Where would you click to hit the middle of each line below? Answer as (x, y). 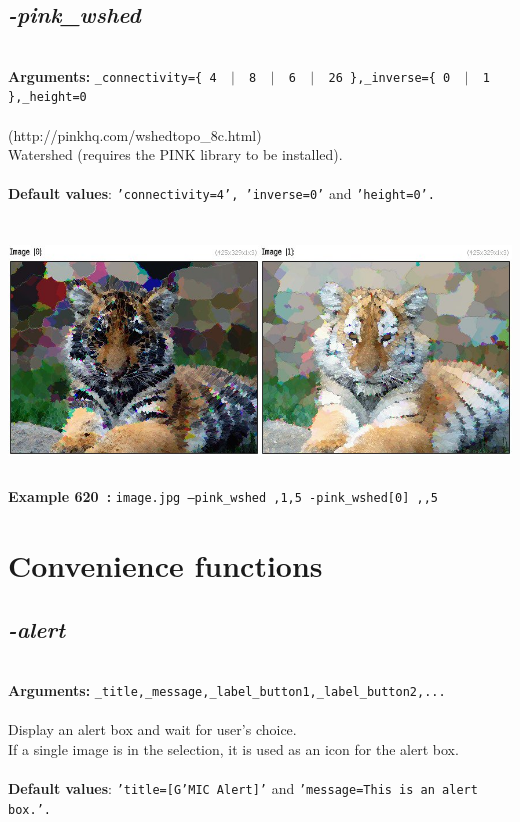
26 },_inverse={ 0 (389, 77)
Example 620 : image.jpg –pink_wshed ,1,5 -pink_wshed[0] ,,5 (223, 496)
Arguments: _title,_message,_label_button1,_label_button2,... (227, 690)
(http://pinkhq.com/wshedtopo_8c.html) (135, 134)
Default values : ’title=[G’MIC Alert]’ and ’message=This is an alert (243, 788)
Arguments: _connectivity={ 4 (112, 75)
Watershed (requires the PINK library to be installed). (175, 154)
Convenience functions (165, 565)
